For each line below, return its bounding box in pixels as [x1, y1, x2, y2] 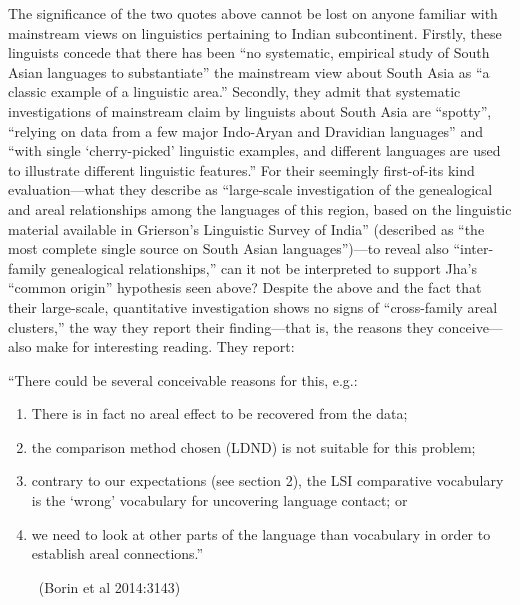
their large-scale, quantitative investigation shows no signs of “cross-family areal [8, 296, 498, 317]
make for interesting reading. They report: [36, 336, 295, 357]
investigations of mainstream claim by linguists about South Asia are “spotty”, [8, 100, 492, 121]
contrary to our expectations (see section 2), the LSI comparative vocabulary [31, 470, 504, 491]
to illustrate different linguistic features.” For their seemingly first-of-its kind [8, 159, 475, 180]
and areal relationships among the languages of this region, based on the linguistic [8, 198, 512, 219]
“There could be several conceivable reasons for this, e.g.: [8, 369, 358, 390]
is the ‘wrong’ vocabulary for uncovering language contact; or [31, 490, 408, 511]
